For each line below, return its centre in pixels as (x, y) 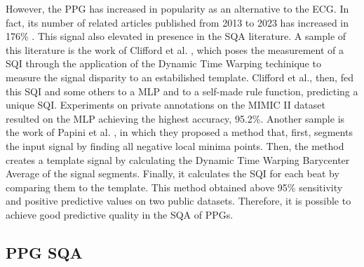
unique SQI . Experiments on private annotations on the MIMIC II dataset (166, 105)
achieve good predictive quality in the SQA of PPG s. (120, 214)
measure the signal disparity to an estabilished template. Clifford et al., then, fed (180, 77)
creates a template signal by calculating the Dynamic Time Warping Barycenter (178, 159)
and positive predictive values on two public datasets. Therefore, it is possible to (178, 201)
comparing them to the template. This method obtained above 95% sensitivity (174, 187)
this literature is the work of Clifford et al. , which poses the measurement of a (175, 49)
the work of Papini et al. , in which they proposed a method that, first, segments (179, 132)
